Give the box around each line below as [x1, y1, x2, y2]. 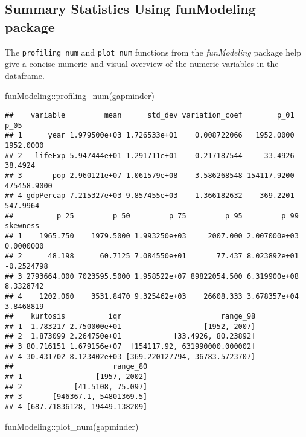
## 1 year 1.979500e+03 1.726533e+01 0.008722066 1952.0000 [5, 131, 295, 140]
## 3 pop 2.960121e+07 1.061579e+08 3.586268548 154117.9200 [5, 171, 295, 180]
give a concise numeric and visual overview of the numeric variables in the [5, 57, 279, 70]
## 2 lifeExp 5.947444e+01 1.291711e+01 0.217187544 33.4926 [5, 151, 295, 160]
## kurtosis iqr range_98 [5, 312, 256, 321]
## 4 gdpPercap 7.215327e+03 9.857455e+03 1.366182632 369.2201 [5, 191, 295, 200]
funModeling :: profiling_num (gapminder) [5, 89, 155, 102]
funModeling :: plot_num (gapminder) [5, 419, 139, 432]
